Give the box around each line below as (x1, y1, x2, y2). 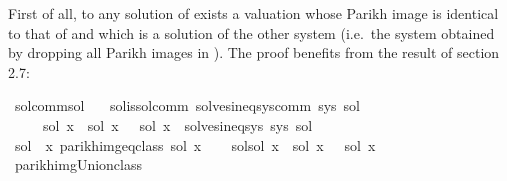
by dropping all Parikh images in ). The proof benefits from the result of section (8, 42, 500, 63)
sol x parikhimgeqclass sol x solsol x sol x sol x (14, 134, 376, 155)
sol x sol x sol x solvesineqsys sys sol (42, 114, 313, 135)
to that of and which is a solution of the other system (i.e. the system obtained (8, 22, 495, 43)
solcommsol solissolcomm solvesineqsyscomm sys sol (14, 95, 361, 116)
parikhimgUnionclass (14, 154, 142, 175)
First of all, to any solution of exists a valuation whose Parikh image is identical (8, 3, 499, 23)
